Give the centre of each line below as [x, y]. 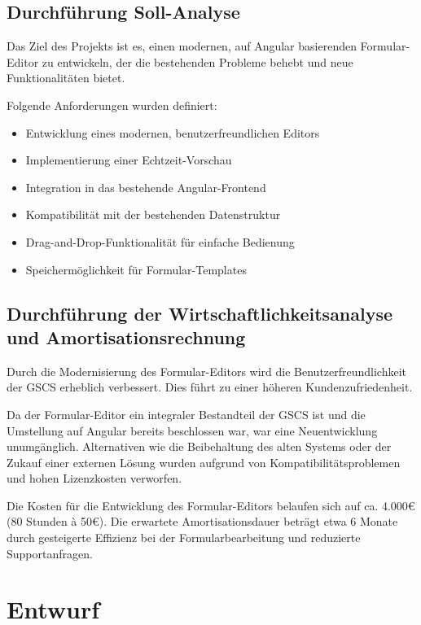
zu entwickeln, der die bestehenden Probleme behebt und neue [197, 61]
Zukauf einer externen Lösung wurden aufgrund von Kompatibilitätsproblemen [204, 462]
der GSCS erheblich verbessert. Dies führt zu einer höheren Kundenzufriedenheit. [210, 387]
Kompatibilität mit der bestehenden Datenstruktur [153, 214]
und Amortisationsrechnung [126, 337]
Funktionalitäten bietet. [66, 78]
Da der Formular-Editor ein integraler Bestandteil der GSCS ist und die [186, 414]
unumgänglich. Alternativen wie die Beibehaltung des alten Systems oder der [199, 446]
